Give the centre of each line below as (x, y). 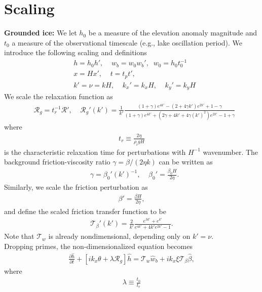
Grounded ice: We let (41, 33)
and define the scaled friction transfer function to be (85, 211)
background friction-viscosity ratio (57, 162)
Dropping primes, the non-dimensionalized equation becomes (98, 246)
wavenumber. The (231, 152)
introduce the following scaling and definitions (76, 52)
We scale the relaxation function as (59, 96)
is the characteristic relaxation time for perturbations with (95, 152)
